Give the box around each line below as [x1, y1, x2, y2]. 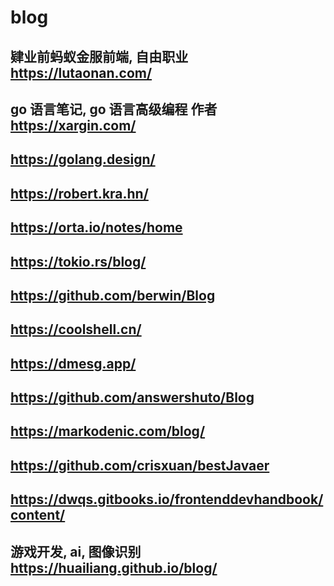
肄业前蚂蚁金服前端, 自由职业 [10, 48, 189, 65]
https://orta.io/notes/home [10, 219, 183, 236]
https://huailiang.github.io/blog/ [10, 559, 218, 576]
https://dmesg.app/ [10, 355, 137, 372]
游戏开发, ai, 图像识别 [10, 543, 142, 560]
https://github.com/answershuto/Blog [10, 389, 255, 406]
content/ [10, 507, 66, 524]
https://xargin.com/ [10, 117, 137, 134]
